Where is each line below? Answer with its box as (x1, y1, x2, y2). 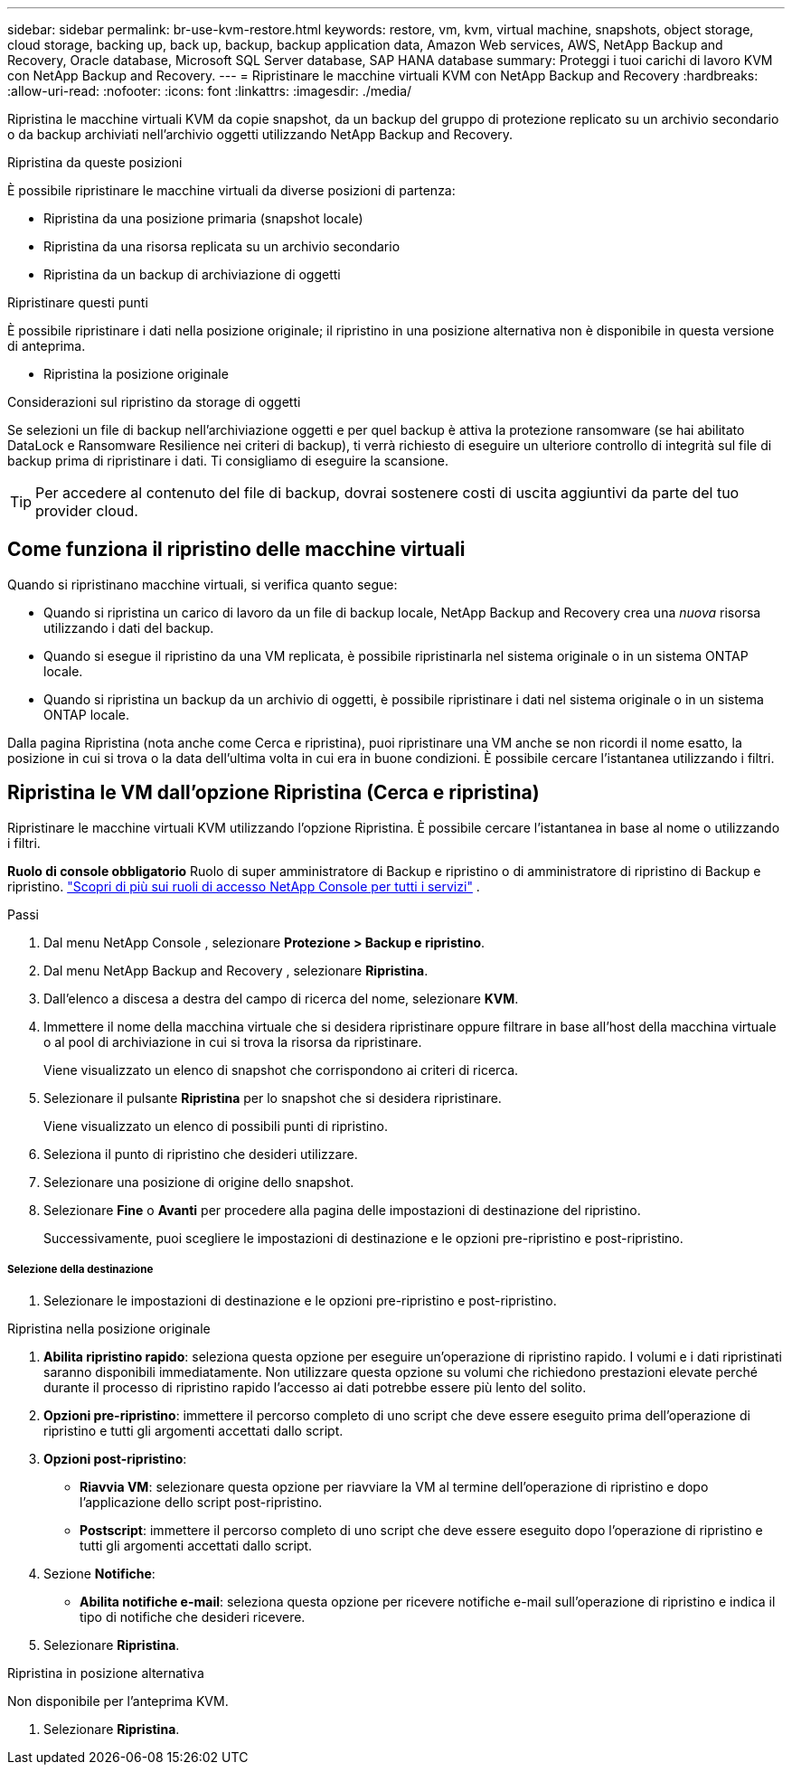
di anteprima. (7, 338, 86, 353)
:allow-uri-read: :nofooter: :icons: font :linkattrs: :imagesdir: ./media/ (7, 83, 412, 99)
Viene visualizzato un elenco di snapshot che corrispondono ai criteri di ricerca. (43, 1061, 519, 1078)
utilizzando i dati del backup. (43, 619, 214, 636)
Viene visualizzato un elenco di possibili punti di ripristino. (43, 1117, 388, 1134)
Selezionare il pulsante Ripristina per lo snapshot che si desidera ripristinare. (43, 1089, 502, 1106)
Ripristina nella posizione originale (7, 1321, 211, 1337)
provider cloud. (35, 502, 138, 520)
